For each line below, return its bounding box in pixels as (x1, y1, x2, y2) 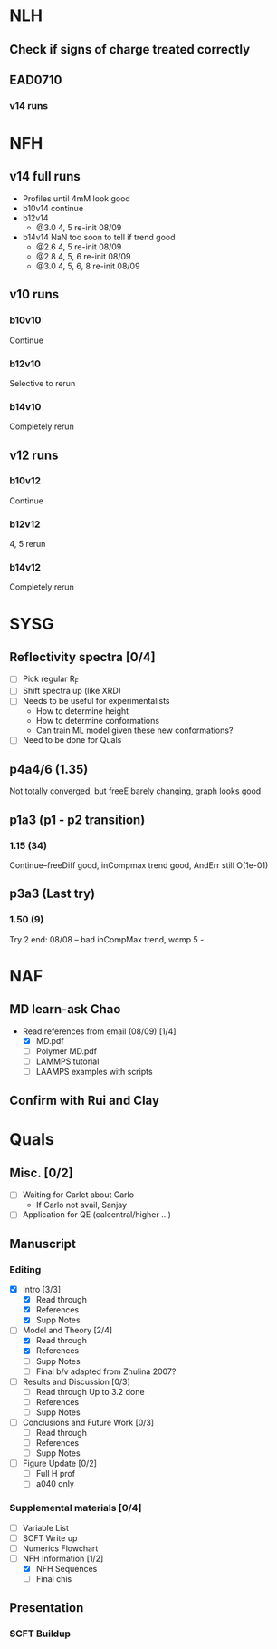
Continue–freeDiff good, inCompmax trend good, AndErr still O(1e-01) (9, 859, 269, 871)
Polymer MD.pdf (35, 1045, 98, 1057)
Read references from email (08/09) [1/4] (22, 1026, 177, 1037)
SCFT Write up (22, 1532, 78, 1543)
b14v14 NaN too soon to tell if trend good (22, 231, 176, 242)
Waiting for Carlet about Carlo (22, 1189, 134, 1200)
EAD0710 (9, 72, 62, 87)
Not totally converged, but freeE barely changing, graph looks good (9, 785, 262, 796)
